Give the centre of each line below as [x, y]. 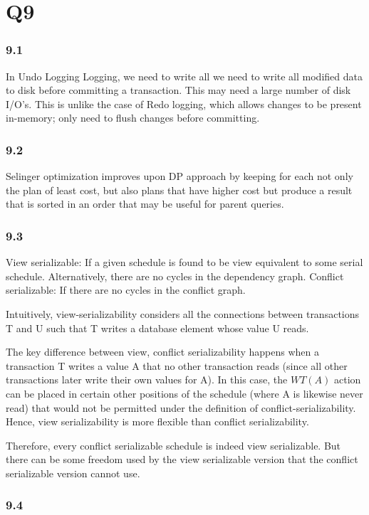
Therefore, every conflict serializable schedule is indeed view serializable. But [173, 445]
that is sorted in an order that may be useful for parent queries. [145, 204]
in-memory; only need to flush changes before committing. [133, 118]
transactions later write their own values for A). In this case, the [147, 379]
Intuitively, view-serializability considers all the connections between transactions [183, 313]
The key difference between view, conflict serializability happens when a [163, 352]
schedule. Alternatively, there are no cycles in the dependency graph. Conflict [175, 276]
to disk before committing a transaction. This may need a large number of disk [178, 90]
